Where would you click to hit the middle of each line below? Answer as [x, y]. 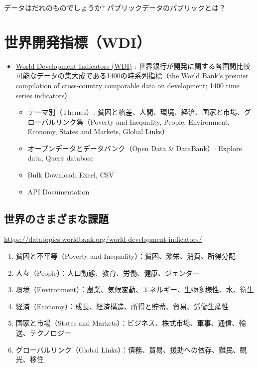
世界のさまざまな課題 [56, 218]
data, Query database [61, 158]
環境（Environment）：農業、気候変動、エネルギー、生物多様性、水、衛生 [135, 289]
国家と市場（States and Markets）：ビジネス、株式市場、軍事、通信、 [127, 323]
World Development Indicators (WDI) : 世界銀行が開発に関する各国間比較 [133, 66]
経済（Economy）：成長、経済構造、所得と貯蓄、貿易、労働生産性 [122, 306]
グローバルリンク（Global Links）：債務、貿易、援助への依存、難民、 [128, 349]
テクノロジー [50, 333]
